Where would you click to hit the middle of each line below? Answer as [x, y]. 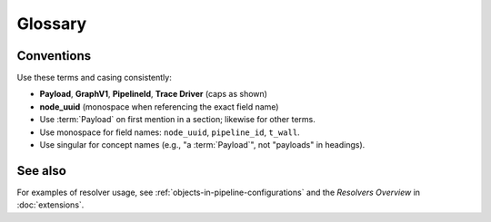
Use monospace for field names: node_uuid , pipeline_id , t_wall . [170, 132]
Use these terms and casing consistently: [94, 78]
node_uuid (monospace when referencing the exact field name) [159, 106]
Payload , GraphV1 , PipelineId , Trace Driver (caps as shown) [154, 94]
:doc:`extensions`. [50, 205]
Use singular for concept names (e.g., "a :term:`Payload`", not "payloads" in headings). [202, 145]
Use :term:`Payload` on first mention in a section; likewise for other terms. [177, 120]
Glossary [52, 24]
